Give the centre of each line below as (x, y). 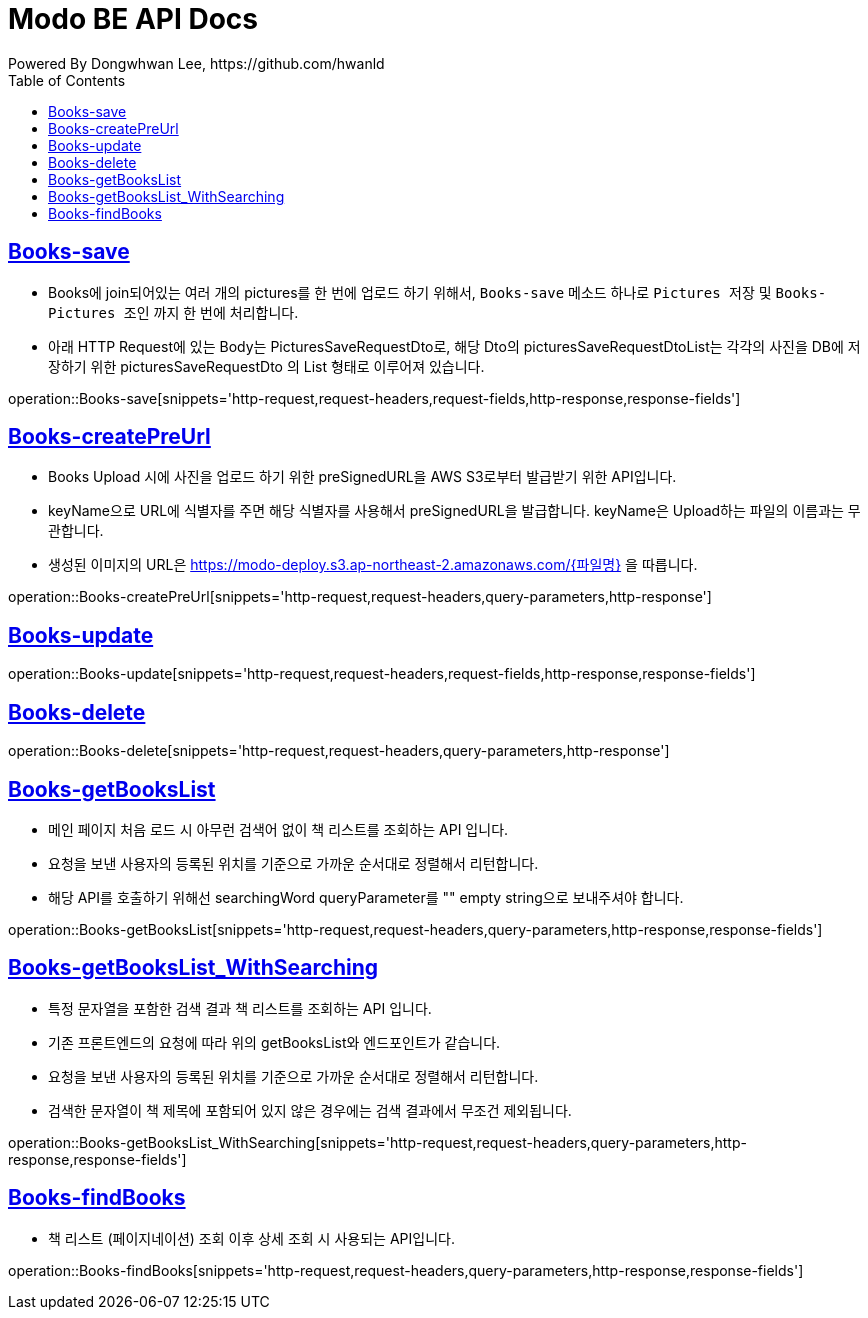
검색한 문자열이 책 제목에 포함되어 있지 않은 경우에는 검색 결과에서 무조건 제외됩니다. (310, 1110)
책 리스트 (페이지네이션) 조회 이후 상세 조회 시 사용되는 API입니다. (251, 1238)
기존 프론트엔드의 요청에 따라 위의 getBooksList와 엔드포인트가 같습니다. (274, 1042)
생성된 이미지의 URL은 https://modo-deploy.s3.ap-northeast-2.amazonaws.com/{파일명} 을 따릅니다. (373, 565)
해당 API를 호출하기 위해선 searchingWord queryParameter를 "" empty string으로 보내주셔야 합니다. (366, 897)
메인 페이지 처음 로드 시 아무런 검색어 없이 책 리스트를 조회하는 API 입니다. (278, 829)
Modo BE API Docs (133, 19)
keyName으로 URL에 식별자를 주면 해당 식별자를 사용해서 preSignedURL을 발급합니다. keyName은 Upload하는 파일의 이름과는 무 (454, 511)
